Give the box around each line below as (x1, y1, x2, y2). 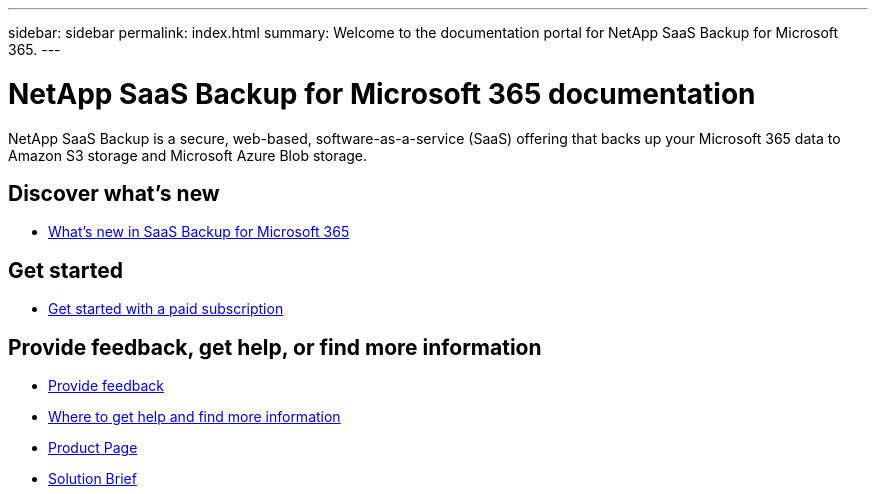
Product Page (48, 439, 138, 457)
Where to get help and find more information (48, 408, 341, 426)
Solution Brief (48, 470, 137, 488)
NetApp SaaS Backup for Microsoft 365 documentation (8, 76, 756, 111)
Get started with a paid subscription (48, 300, 284, 318)
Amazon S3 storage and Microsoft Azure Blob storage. (8, 146, 368, 164)
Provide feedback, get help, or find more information (8, 334, 542, 360)
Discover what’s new (8, 180, 220, 206)
